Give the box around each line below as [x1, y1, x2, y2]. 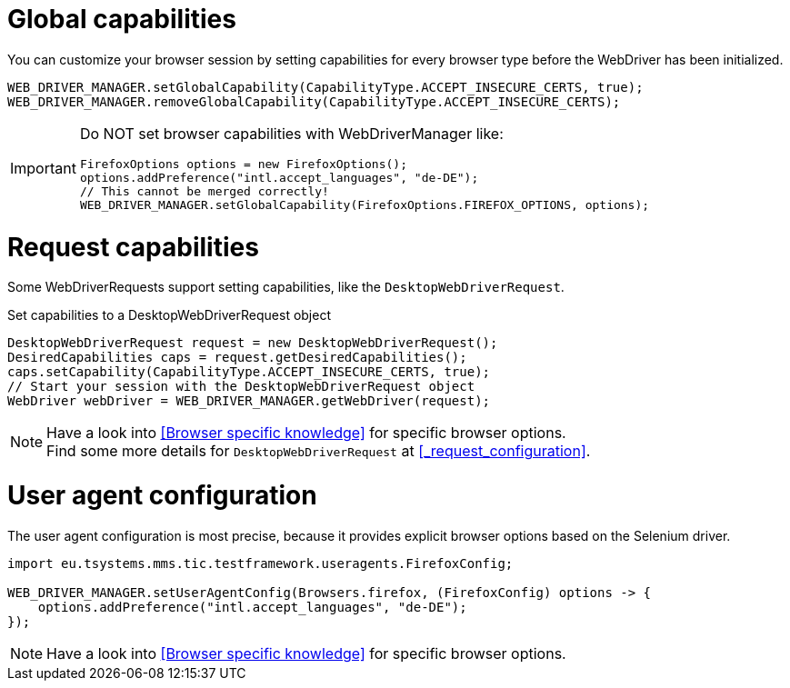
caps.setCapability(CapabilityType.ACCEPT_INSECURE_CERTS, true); [7, 364, 491, 380]
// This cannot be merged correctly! [79, 184, 329, 198]
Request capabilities [7, 231, 259, 263]
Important [10, 158, 76, 177]
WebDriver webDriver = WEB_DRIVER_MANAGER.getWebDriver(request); [7, 394, 491, 409]
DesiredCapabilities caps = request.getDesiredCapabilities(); [7, 350, 467, 365]
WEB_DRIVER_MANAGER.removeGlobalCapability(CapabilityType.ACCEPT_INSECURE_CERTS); [7, 94, 621, 109]
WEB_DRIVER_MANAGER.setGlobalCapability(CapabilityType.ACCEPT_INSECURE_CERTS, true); [7, 79, 644, 95]
